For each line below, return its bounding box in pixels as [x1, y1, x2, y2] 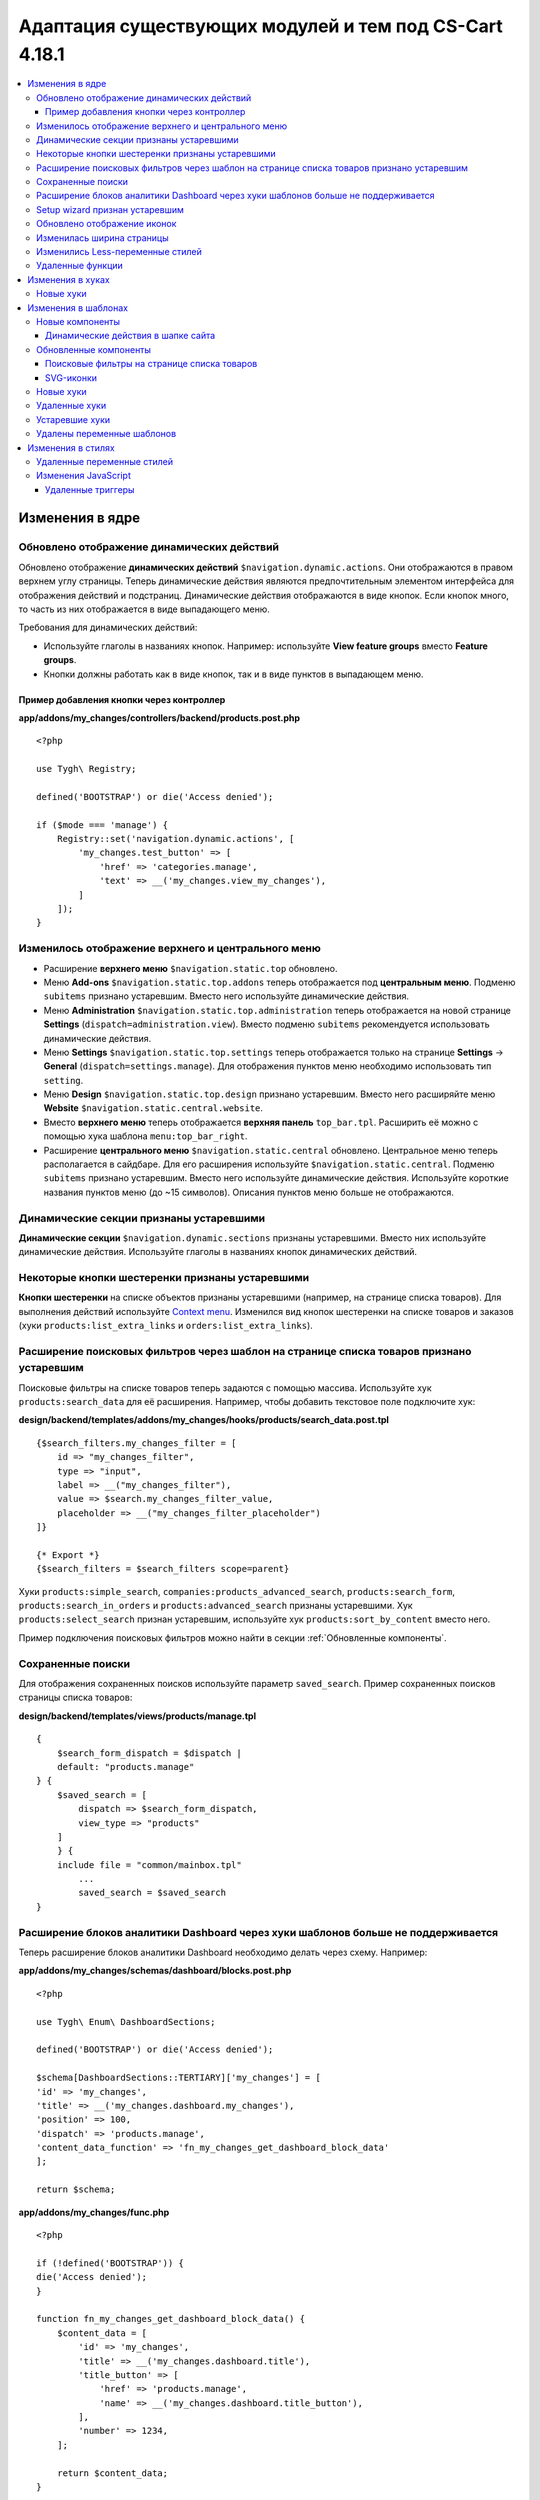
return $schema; [36, 2184, 116, 2195]
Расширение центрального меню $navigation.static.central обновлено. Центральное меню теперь [43, 1144, 499, 1156]
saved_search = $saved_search [78, 1887, 227, 1899]
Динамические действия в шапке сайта [45, 330, 216, 342]
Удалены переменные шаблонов [36, 428, 177, 440]
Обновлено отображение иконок [36, 218, 177, 230]
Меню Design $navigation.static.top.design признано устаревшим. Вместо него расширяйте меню [43, 1088, 496, 1100]
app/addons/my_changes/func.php [18, 2206, 170, 2218]
